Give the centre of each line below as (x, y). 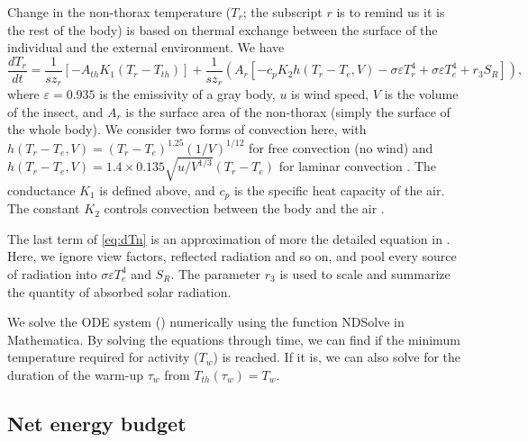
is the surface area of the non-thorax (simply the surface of (288, 111)
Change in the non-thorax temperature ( (119, 12)
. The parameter (216, 273)
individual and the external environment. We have (146, 47)
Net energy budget (97, 423)
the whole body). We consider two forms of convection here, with (187, 129)
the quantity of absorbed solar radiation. (119, 291)
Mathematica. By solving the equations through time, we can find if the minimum (234, 339)
